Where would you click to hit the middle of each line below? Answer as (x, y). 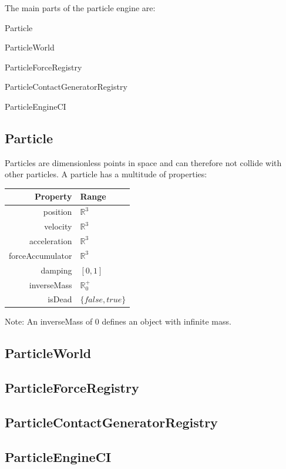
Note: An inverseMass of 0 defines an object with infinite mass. (118, 321)
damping (56, 270)
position (58, 212)
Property (53, 196)
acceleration (51, 240)
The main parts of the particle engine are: (80, 8)
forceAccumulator (41, 255)
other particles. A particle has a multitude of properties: (106, 174)
